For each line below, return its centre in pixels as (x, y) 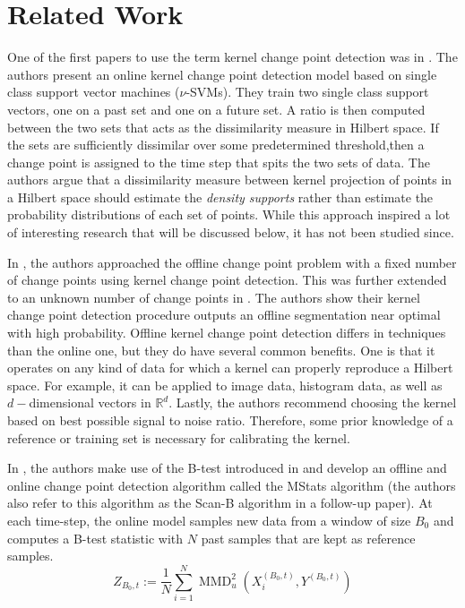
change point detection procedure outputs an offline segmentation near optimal (224, 315)
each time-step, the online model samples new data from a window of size (209, 520)
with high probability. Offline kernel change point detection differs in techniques (227, 333)
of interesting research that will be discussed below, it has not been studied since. (231, 232)
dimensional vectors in (90, 402)
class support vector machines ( (94, 92)
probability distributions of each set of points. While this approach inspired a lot (229, 214)
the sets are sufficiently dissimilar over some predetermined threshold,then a (216, 145)
